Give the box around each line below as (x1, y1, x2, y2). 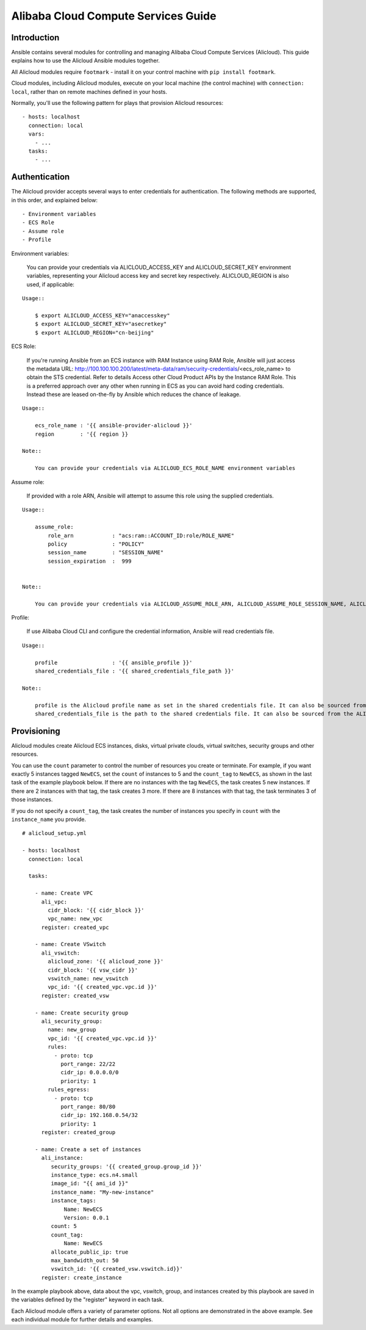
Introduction (11, 32, 60, 43)
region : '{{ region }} (34, 430, 129, 438)
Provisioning (11, 726, 60, 736)
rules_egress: (48, 1086, 90, 1093)
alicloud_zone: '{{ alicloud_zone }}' (48, 958, 164, 965)
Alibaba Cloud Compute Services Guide (11, 9, 217, 23)
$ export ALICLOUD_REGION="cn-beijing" (34, 329, 154, 336)
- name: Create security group (34, 1009, 129, 1016)
